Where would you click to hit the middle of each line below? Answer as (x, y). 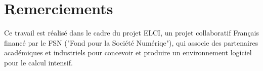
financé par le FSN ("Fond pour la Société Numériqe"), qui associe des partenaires (131, 42)
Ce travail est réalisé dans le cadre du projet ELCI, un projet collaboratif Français (132, 33)
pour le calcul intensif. (38, 62)
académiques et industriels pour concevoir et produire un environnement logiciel (128, 52)
